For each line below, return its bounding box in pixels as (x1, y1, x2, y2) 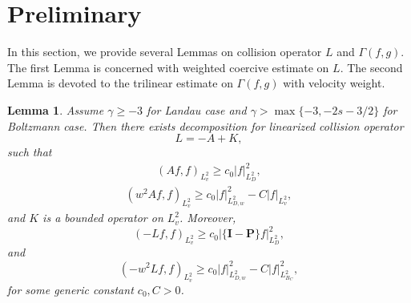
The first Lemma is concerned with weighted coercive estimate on (7, 59, 329, 75)
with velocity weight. (283, 75, 385, 91)
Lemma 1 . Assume (7, 101, 104, 118)
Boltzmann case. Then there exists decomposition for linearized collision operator (7, 117, 404, 134)
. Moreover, (179, 209, 236, 226)
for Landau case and (147, 101, 247, 118)
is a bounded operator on (42, 209, 163, 226)
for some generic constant (7, 281, 134, 297)
